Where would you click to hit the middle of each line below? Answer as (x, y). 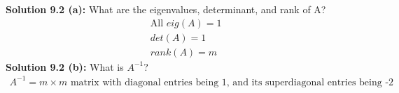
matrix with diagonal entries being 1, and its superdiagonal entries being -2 (232, 82)
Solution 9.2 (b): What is (65, 66)
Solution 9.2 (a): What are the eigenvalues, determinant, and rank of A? (166, 9)
